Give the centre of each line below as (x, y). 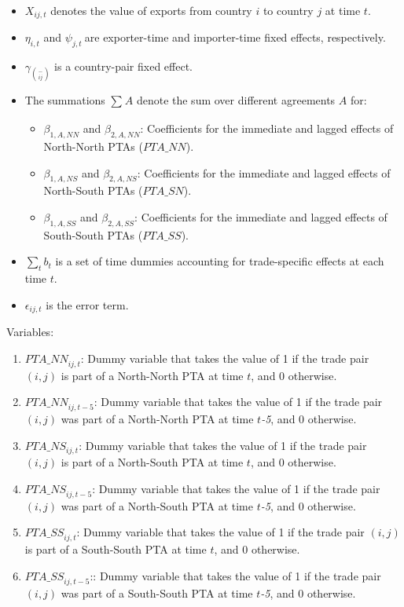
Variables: (30, 332)
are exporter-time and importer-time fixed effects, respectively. (235, 37)
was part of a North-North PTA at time (157, 419)
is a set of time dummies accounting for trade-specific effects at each (220, 261)
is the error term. (87, 304)
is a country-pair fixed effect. (124, 66)
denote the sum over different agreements (236, 100)
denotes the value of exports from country (151, 10)
